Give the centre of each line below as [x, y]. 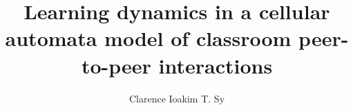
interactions [216, 65]
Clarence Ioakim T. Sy [177, 98]
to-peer [116, 65]
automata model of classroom [148, 38]
